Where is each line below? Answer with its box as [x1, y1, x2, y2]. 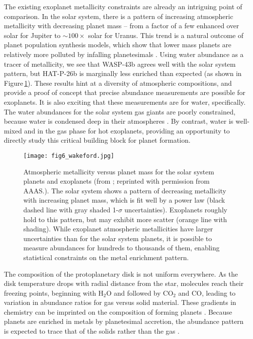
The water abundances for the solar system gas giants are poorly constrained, [4, 106, 235, 116]
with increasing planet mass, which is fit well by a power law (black [23, 195, 225, 205]
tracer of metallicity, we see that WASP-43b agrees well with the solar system [4, 58, 236, 69]
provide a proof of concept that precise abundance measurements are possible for [4, 87, 246, 97]
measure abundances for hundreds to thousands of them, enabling [23, 243, 220, 253]
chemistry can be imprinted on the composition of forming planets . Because [4, 306, 233, 317]
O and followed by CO [106, 287, 174, 298]
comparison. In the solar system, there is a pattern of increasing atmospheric [4, 11, 234, 21]
